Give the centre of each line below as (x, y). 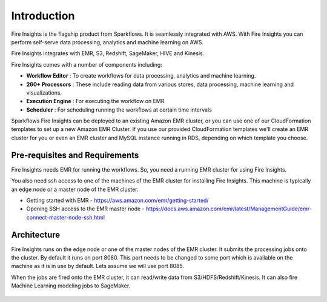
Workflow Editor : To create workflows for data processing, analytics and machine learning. (141, 76)
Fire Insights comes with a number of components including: (87, 64)
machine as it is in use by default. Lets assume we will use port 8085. (98, 266)
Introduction (43, 16)
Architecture (36, 234)
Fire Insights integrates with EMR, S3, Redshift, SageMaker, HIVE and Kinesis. (108, 53)
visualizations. (44, 92)
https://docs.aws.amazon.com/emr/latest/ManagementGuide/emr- (229, 209)
